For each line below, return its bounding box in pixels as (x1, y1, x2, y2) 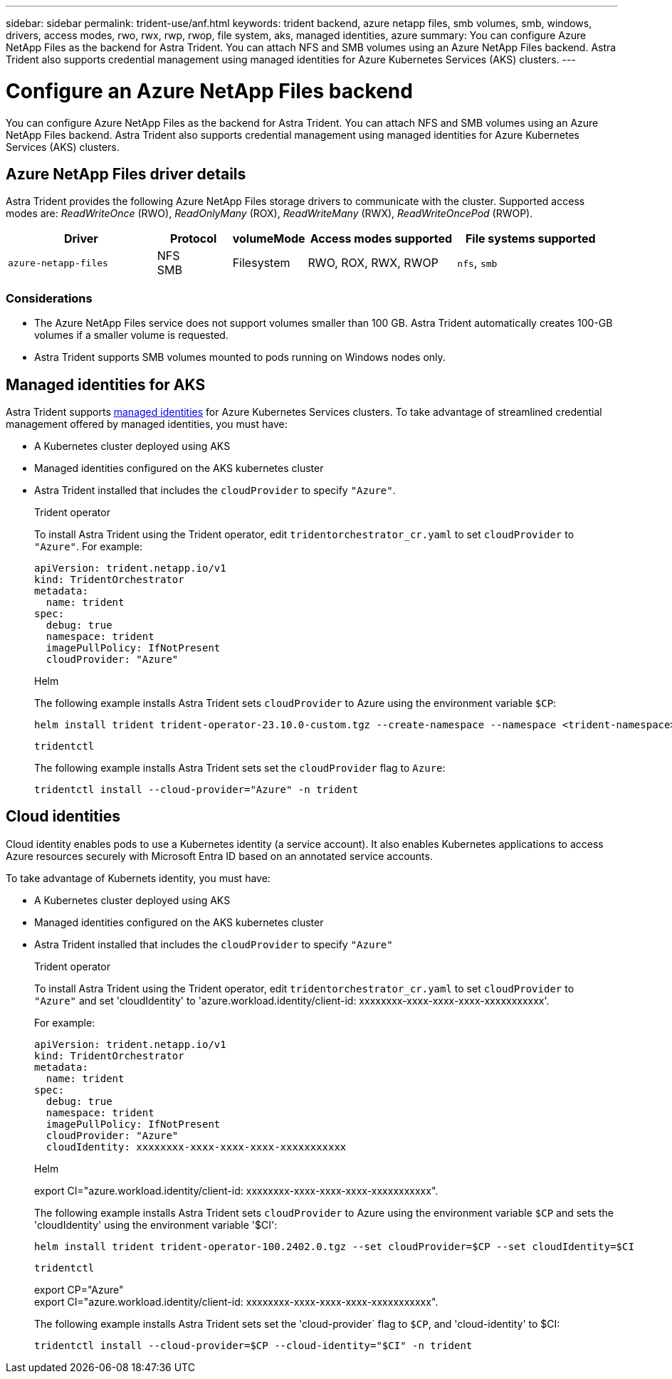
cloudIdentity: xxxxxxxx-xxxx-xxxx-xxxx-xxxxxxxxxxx (46, 1141, 347, 1153)
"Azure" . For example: (34, 540, 143, 552)
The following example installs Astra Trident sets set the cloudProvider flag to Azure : (34, 761, 446, 774)
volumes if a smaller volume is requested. (34, 329, 229, 342)
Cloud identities (6, 807, 120, 826)
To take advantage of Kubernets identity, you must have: (6, 871, 271, 884)
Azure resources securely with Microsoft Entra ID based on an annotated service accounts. (6, 849, 433, 862)
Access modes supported (310, 231, 453, 246)
